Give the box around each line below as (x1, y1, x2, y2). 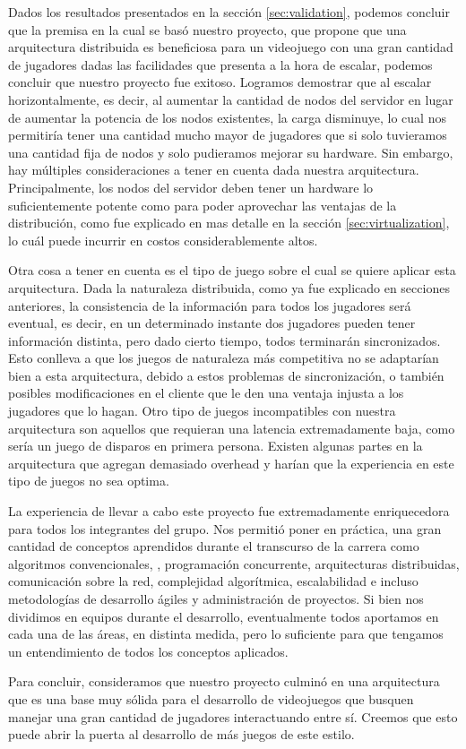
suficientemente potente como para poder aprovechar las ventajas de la (8, 195, 397, 214)
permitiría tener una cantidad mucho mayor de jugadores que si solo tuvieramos (8, 125, 447, 144)
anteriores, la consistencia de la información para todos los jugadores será (8, 296, 411, 314)
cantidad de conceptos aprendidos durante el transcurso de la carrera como (8, 537, 419, 555)
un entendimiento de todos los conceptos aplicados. (8, 641, 289, 660)
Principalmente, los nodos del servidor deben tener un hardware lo (8, 177, 374, 196)
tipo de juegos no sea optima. (8, 471, 169, 490)
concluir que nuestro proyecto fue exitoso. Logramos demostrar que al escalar (8, 73, 432, 91)
